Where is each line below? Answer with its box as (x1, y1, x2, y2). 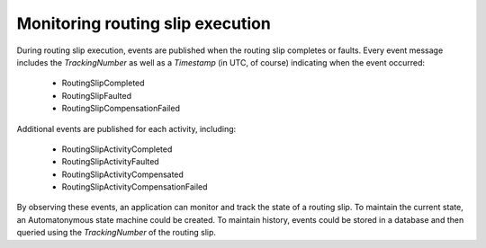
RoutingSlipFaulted (61, 90, 132, 101)
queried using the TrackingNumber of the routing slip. (16, 227, 216, 238)
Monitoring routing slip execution (16, 13, 272, 33)
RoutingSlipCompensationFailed (61, 103, 180, 114)
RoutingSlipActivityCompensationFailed (61, 182, 208, 192)
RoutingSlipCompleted (61, 77, 145, 89)
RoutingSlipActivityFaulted (61, 156, 159, 167)
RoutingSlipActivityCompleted (61, 144, 173, 155)
